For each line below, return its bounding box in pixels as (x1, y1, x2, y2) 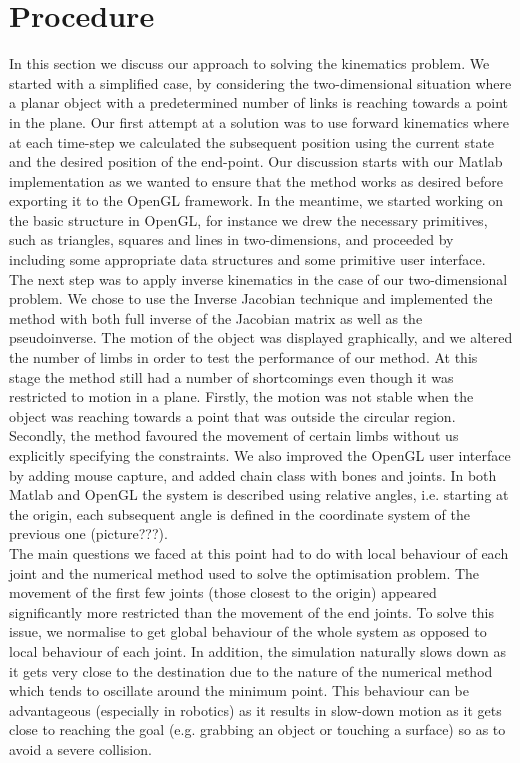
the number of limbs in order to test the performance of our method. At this (9, 347, 478, 368)
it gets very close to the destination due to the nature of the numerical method (9, 660, 493, 681)
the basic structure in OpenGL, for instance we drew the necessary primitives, (9, 209, 488, 230)
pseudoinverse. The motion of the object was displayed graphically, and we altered (9, 327, 513, 348)
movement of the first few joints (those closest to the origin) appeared (9, 582, 437, 603)
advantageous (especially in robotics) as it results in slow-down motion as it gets (9, 699, 502, 720)
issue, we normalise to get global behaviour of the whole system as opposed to (9, 621, 487, 642)
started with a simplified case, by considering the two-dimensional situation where (9, 72, 512, 93)
